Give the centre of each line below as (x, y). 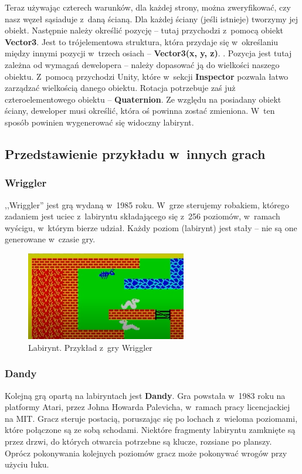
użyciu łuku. (27, 464)
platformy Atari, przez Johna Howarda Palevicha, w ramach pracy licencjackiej (147, 407)
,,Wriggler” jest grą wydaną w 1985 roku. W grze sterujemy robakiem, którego (147, 204)
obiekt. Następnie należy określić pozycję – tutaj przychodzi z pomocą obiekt (144, 30)
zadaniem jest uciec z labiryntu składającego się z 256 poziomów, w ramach (142, 216)
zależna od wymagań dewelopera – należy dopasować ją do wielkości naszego (142, 64)
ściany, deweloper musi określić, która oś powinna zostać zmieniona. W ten (140, 111)
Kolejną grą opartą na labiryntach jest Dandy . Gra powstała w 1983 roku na (145, 395)
